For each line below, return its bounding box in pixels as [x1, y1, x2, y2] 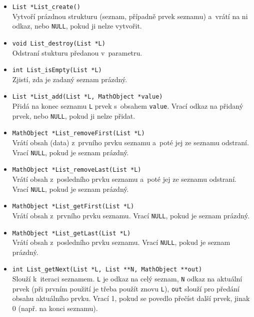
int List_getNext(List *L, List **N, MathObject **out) [12, 266, 202, 273]
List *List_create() [12, 4, 80, 11]
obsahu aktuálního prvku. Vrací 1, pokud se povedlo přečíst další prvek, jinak [12, 293, 250, 303]
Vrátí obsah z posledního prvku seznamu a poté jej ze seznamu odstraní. [12, 173, 236, 184]
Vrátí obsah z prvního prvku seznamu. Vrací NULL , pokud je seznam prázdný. [12, 210, 249, 220]
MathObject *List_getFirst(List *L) [12, 203, 134, 210]
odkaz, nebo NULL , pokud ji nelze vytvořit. [12, 21, 142, 31]
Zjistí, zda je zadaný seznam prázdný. [12, 74, 127, 84]
